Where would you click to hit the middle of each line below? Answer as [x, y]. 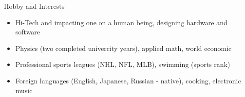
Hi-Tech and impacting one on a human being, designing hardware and [121, 22]
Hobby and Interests [34, 6]
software [28, 32]
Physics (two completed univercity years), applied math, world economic [123, 48]
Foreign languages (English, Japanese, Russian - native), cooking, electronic [128, 80]
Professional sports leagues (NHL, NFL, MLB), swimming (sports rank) [123, 64]
